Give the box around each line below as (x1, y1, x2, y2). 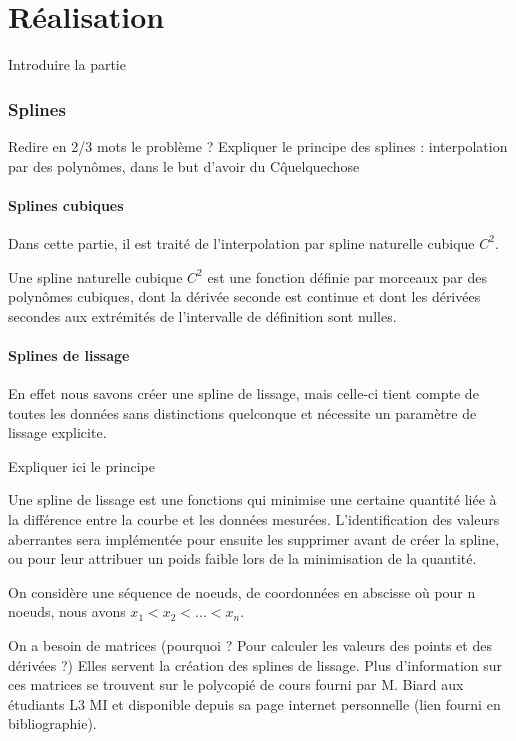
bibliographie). (8, 713, 97, 734)
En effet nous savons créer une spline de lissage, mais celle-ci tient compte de (8, 383, 479, 404)
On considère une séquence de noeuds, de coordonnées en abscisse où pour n (8, 581, 476, 602)
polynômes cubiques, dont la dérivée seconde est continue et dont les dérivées (8, 286, 481, 307)
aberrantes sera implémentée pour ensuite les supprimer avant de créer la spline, (8, 528, 500, 549)
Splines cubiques (8, 194, 124, 215)
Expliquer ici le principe (8, 455, 155, 476)
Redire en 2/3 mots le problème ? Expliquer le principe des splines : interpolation (8, 135, 508, 156)
